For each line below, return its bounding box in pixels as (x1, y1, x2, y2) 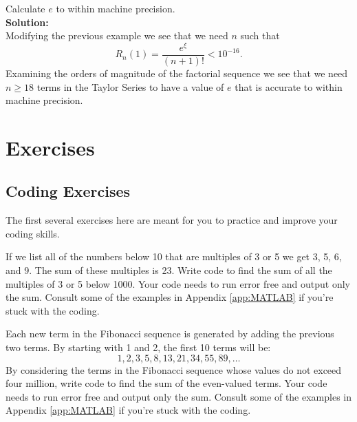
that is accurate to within (235, 79, 343, 94)
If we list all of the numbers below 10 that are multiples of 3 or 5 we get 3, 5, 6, (6, 249, 342, 264)
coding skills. (6, 226, 60, 240)
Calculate (6, 1, 45, 15)
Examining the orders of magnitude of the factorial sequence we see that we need (6, 65, 348, 80)
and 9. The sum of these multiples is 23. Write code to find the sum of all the (6, 263, 332, 277)
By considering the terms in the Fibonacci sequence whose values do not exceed (6, 362, 342, 377)
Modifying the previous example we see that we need (6, 28, 228, 43)
